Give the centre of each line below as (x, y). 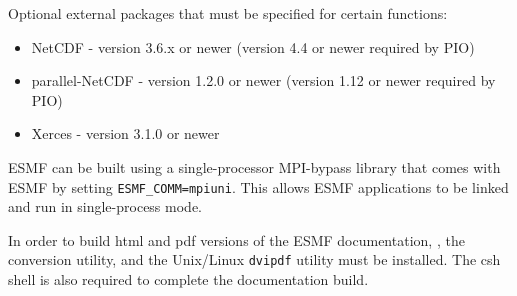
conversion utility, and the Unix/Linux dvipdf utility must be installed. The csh (254, 259)
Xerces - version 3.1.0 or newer (125, 133)
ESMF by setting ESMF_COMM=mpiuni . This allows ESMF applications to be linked (258, 186)
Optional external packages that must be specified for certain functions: (228, 13)
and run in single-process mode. (105, 206)
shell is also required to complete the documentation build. (188, 279)
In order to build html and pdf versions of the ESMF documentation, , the (236, 239)
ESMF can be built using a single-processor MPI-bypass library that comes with (254, 166)
